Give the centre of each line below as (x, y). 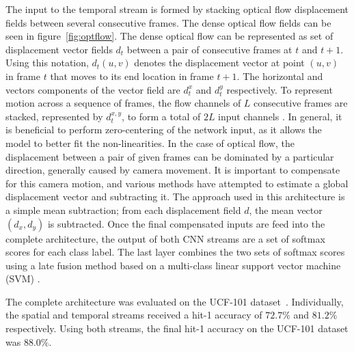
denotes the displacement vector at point (219, 63)
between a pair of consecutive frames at (209, 49)
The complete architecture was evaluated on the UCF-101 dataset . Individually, (175, 301)
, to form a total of (161, 116)
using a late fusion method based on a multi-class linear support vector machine (173, 265)
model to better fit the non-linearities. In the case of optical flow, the (150, 143)
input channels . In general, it (280, 116)
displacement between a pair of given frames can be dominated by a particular (170, 156)
